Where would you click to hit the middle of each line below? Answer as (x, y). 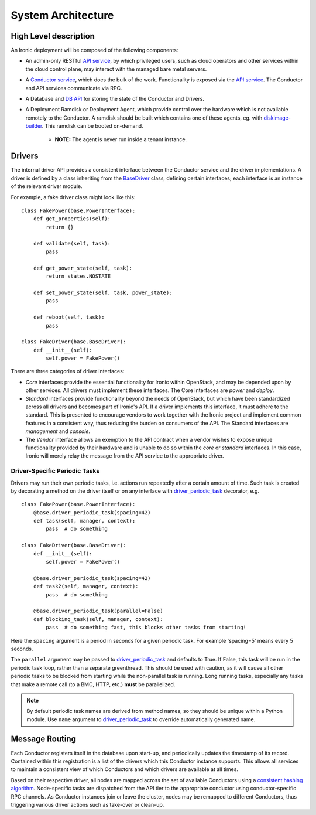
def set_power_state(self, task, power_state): (103, 292)
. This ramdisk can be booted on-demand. (92, 126)
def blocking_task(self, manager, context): (98, 619)
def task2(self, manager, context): (86, 586)
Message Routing (43, 739)
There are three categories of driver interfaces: (68, 371)
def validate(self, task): (72, 243)
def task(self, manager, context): (84, 521)
